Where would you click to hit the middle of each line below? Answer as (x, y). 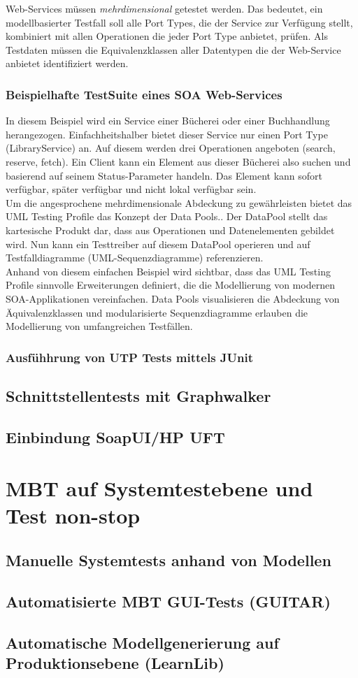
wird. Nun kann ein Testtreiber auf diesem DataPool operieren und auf (158, 244)
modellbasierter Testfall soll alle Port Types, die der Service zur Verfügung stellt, (179, 22)
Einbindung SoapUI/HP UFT (115, 437)
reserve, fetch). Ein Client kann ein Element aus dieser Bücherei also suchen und (178, 161)
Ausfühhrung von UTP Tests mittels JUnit (130, 357)
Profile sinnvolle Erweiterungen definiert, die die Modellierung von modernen (170, 285)
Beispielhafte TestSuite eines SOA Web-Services (144, 94)
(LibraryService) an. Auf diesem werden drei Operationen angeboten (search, (171, 148)
